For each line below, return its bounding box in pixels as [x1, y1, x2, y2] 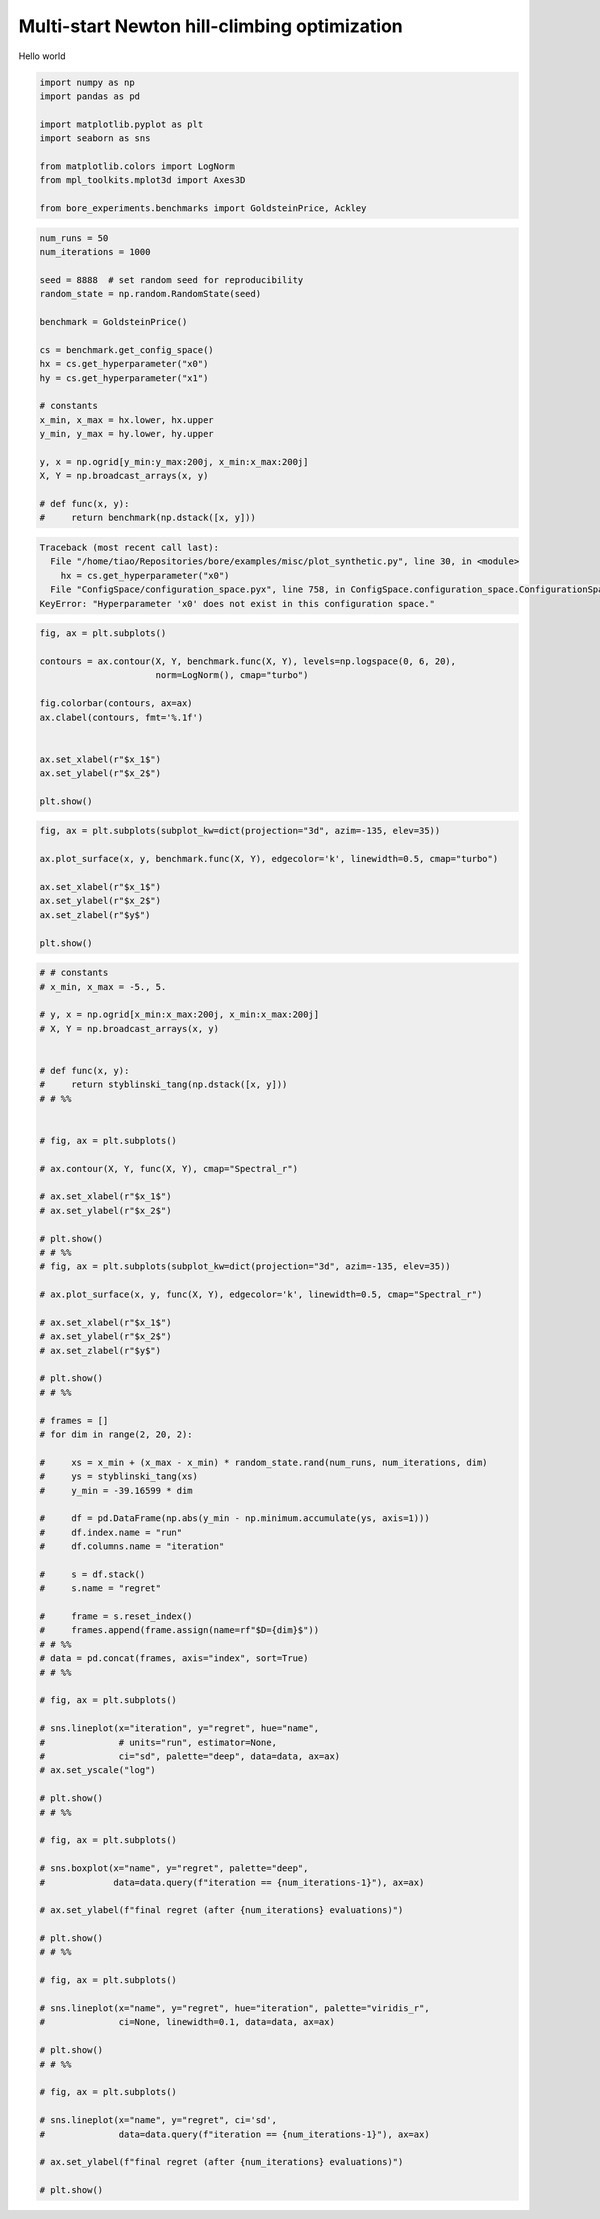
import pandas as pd [39, 90, 140, 102]
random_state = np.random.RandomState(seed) [39, 288, 262, 300]
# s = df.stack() [39, 1568, 146, 1580]
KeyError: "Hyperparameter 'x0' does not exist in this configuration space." [39, 598, 435, 609]
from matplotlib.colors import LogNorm [39, 160, 235, 172]
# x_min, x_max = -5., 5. [39, 981, 167, 992]
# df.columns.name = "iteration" [39, 1541, 225, 1552]
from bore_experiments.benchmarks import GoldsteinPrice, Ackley [39, 203, 367, 214]
